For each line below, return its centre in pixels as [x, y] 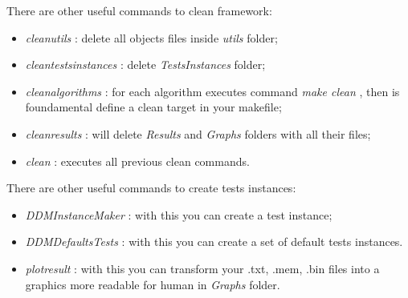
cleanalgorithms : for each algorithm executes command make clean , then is [212, 91]
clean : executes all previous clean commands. [137, 161]
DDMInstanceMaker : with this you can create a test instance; [179, 214]
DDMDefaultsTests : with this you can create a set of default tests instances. [214, 242]
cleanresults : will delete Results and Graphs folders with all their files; [198, 133]
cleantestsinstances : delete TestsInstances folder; [145, 64]
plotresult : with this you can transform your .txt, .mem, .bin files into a [202, 268]
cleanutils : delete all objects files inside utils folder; [151, 37]
